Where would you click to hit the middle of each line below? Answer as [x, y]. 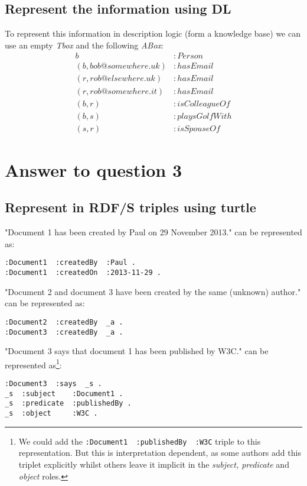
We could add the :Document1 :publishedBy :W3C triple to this [140, 441]
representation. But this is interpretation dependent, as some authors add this [160, 453]
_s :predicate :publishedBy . [68, 404]
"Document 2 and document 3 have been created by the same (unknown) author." [153, 291]
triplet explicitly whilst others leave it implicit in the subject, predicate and [154, 464]
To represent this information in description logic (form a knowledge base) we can [153, 33]
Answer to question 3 [94, 169]
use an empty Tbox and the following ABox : [84, 45]
